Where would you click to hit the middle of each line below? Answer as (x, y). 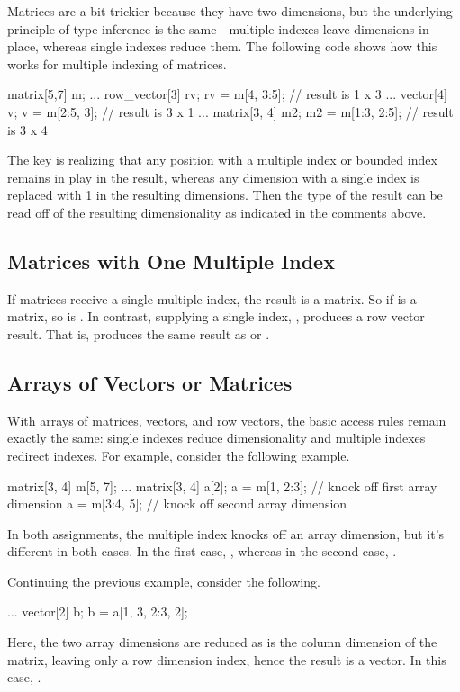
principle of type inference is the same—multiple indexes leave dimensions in (218, 28)
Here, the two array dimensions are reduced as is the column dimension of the (222, 642)
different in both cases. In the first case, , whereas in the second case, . (202, 551)
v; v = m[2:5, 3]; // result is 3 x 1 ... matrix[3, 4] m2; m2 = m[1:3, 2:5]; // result (230, 111)
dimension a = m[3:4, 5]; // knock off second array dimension (177, 503)
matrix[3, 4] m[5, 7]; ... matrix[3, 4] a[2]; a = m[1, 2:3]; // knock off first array (222, 485)
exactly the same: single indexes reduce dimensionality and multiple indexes (216, 438)
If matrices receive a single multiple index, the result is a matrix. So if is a (212, 298)
